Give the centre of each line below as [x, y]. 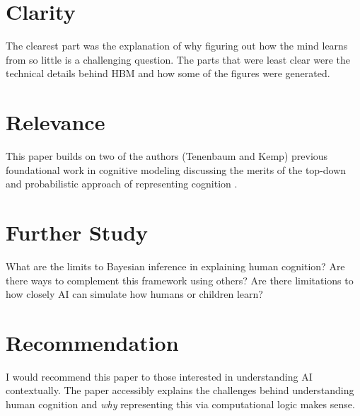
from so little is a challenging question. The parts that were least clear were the [178, 59]
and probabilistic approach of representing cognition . [122, 184]
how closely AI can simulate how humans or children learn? [134, 294]
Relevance [56, 122]
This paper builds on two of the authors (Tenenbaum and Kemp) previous [167, 156]
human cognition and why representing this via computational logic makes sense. [180, 404]
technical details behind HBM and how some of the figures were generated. [168, 73]
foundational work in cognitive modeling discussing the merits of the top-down [176, 169]
